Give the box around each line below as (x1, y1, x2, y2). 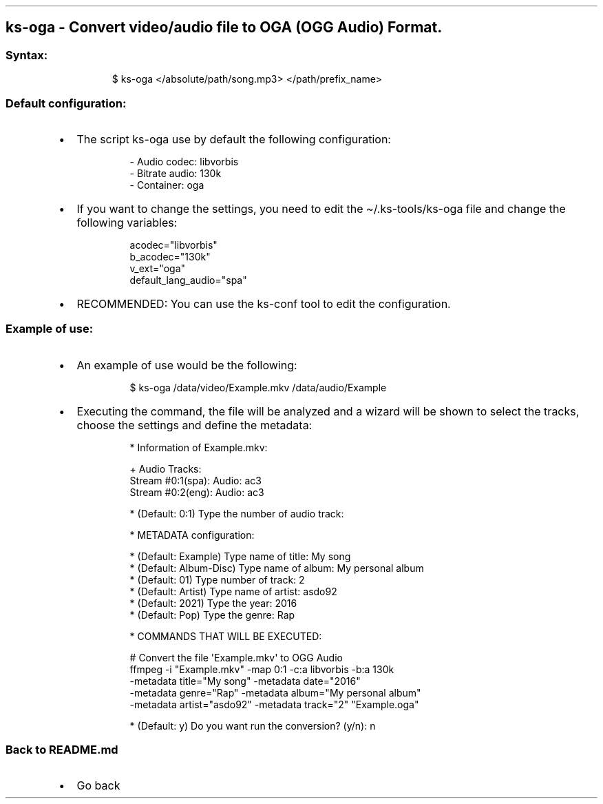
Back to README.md (6, 743, 118, 757)
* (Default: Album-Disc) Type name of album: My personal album (129, 561, 424, 574)
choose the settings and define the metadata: (76, 418, 313, 432)
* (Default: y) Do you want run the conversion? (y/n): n (129, 719, 376, 732)
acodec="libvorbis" (129, 238, 218, 251)
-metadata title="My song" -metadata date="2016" (129, 674, 361, 687)
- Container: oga (129, 178, 204, 191)
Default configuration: (6, 96, 127, 110)
